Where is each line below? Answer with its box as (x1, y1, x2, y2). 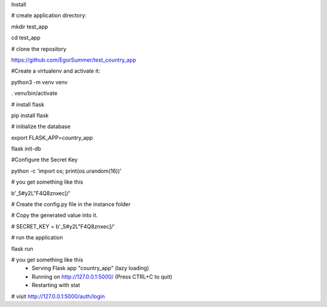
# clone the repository (11, 45, 67, 53)
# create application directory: (11, 12, 87, 19)
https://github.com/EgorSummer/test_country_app (11, 56, 136, 63)
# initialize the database (11, 123, 71, 130)
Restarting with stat (31, 282, 81, 289)
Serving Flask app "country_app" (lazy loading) (31, 265, 150, 272)
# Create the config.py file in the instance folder (11, 201, 131, 208)
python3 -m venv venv (11, 79, 68, 86)
